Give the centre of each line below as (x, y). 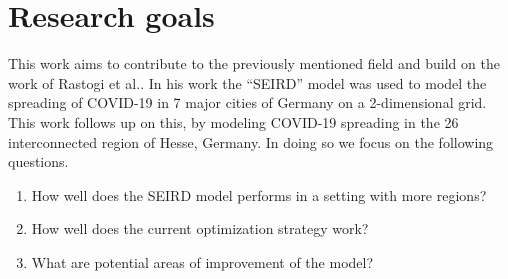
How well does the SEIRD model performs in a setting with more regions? (259, 194)
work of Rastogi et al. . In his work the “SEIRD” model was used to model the (247, 82)
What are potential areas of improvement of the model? (202, 261)
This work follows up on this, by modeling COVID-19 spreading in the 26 (233, 121)
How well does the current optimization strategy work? (200, 228)
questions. (38, 161)
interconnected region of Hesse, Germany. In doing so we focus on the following (251, 141)
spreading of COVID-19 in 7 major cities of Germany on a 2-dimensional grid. (247, 102)
